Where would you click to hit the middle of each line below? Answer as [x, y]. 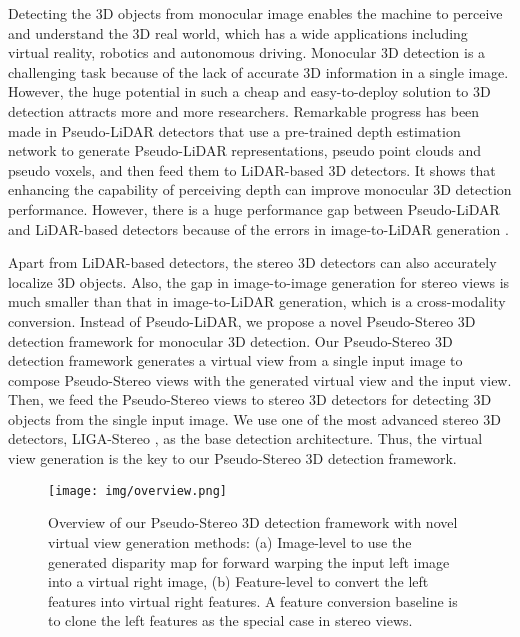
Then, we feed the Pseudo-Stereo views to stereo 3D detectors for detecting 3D [250, 399]
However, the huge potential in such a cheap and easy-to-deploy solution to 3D [249, 91]
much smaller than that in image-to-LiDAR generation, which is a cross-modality [257, 301]
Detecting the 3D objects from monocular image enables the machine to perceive [255, 13]
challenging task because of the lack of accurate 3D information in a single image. [258, 71]
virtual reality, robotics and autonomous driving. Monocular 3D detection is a [247, 52]
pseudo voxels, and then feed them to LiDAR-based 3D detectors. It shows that [252, 169]
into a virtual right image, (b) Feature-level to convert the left [238, 581]
